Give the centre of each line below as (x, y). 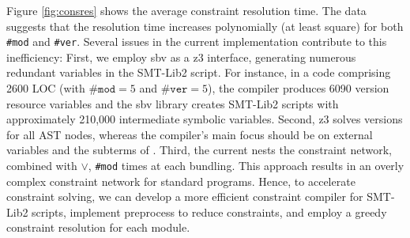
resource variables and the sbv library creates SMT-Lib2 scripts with (173, 103)
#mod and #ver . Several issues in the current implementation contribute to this (197, 42)
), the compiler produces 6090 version (299, 88)
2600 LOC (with (46, 88)
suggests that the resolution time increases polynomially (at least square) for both (205, 26)
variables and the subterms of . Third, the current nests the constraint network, (199, 150)
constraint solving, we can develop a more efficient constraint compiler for (185, 196)
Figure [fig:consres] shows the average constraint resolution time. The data (186, 10)
